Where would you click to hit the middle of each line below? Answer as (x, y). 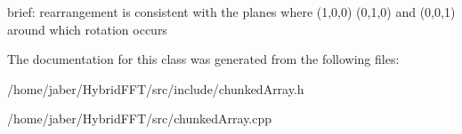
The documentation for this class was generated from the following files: (203, 59)
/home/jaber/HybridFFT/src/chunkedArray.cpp (140, 118)
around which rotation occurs (87, 29)
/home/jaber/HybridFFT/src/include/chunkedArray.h (156, 88)
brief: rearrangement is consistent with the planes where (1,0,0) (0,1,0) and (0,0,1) (231, 12)
